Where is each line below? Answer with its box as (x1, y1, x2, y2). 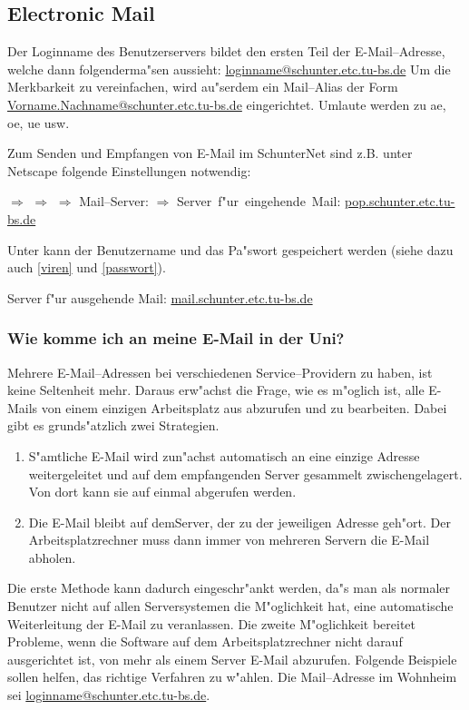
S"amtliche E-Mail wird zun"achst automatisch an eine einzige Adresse (28, 446, 420, 465)
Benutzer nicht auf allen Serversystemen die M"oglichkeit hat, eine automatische (7, 597, 454, 616)
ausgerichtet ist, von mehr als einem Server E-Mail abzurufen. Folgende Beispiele (7, 649, 457, 668)
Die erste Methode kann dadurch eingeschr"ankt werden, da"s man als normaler (7, 578, 450, 597)
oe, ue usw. (7, 113, 70, 132)
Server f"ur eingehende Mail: (176, 192, 341, 211)
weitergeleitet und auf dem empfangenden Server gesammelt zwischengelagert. (28, 464, 463, 483)
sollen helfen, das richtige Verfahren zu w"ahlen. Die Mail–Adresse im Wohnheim (7, 667, 457, 686)
